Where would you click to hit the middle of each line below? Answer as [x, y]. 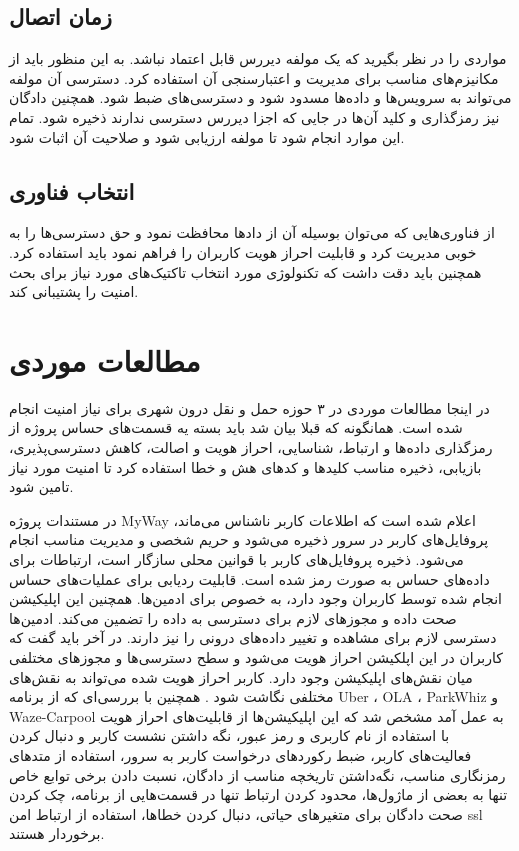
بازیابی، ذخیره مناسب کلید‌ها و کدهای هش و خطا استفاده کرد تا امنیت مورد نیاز [245, 466]
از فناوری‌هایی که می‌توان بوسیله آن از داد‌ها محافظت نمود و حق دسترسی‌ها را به [252, 232]
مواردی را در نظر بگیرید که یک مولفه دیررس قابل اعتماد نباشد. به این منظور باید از [258, 58]
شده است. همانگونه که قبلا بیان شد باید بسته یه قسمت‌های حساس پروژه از [236, 427]
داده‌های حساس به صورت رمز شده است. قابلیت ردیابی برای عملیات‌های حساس [249, 578]
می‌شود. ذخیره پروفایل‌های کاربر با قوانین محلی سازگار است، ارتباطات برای [236, 559]
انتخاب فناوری [72, 190]
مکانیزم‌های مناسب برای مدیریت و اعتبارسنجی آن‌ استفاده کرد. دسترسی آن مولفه [254, 77]
